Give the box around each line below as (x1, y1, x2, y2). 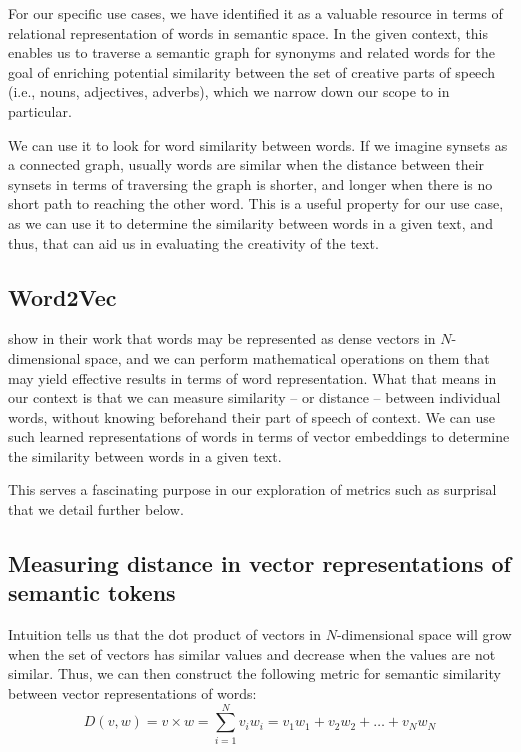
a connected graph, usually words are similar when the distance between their (8, 154, 485, 175)
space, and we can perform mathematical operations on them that (85, 347, 490, 368)
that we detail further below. (8, 499, 184, 520)
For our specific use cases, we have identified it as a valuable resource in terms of (8, 3, 503, 23)
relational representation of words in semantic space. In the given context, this (8, 22, 489, 43)
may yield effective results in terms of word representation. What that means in (8, 367, 497, 388)
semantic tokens (8, 577, 176, 608)
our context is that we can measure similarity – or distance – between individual (8, 387, 501, 408)
